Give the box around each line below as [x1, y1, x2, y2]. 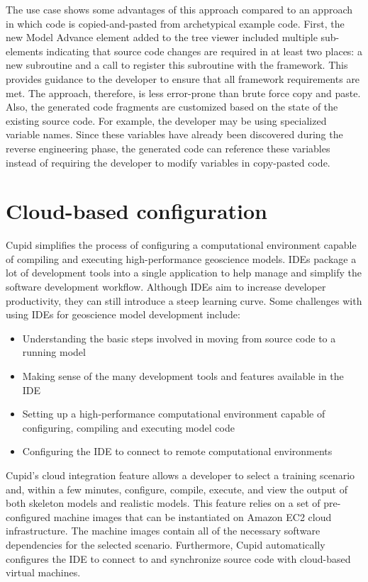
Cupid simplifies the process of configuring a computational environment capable [6, 237, 357, 252]
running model [22, 345, 86, 359]
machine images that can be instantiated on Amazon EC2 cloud [53, 509, 332, 524]
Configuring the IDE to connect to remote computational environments [22, 444, 333, 459]
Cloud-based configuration [6, 196, 267, 225]
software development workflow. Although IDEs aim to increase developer [6, 279, 326, 294]
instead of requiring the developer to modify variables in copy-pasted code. [6, 155, 330, 169]
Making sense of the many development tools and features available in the [22, 369, 344, 383]
